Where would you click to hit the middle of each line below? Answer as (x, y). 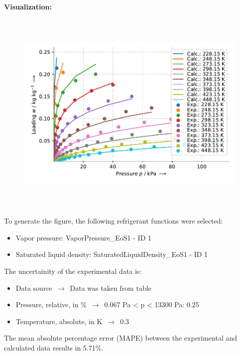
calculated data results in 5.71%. (54, 347)
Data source (34, 288)
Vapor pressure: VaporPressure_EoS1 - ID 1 (83, 237)
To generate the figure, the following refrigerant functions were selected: (114, 221)
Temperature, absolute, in (55, 321)
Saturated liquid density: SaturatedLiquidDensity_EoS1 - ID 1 (112, 254)
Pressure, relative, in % (51, 304)
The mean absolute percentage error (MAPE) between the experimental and (121, 338)
